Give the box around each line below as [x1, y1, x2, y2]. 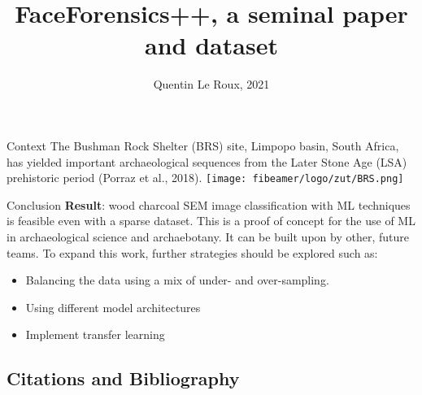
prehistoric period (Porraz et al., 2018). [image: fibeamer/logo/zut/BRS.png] [7, 169, 404, 186]
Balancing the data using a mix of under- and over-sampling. [25, 271, 329, 289]
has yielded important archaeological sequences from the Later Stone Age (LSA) [7, 153, 407, 170]
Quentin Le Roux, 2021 [153, 76, 270, 93]
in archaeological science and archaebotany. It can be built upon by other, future [7, 228, 409, 245]
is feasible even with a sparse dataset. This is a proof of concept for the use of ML [7, 212, 415, 229]
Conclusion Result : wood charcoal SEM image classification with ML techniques [7, 196, 411, 213]
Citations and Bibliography [7, 366, 240, 391]
